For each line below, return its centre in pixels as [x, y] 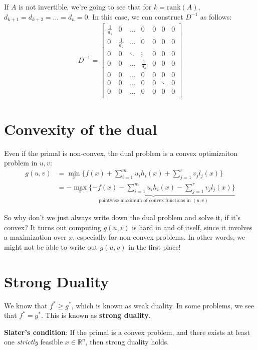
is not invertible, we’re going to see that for [85, 7]
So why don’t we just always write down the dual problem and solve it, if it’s [122, 217]
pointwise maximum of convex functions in [145, 201]
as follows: [216, 16]
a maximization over [35, 237]
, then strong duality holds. [127, 342]
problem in [21, 163]
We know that [26, 305]
